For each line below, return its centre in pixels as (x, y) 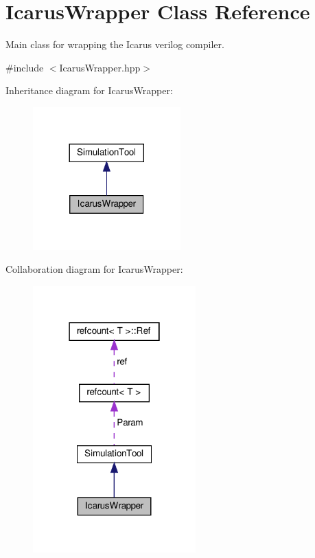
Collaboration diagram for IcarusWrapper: (94, 269)
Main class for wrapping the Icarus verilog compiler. (115, 44)
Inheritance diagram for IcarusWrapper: (89, 90)
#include (25, 67)
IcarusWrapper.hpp (100, 67)
